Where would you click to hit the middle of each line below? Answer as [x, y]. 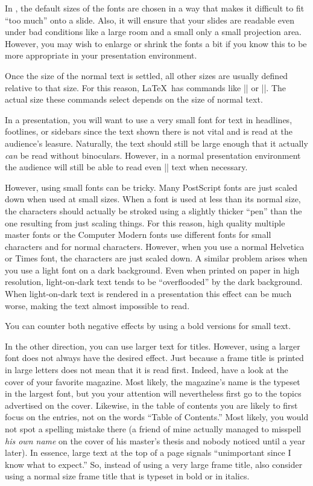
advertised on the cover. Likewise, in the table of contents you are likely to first [151, 405]
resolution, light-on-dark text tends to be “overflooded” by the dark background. [154, 282]
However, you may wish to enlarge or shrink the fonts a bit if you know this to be [156, 43]
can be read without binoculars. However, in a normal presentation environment [153, 155]
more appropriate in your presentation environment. [101, 55]
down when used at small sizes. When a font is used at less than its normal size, [153, 199]
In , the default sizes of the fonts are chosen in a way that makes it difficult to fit [155, 8]
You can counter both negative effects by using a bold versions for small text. [148, 326]
